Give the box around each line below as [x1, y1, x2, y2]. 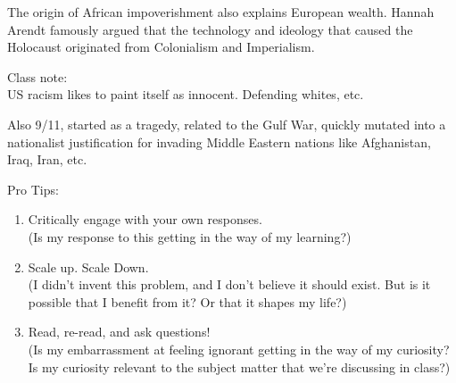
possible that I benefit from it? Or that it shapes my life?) [28, 292, 347, 311]
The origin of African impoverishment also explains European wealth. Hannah [7, 3, 435, 21]
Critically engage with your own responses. [28, 210, 262, 229]
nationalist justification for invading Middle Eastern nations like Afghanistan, [7, 132, 431, 151]
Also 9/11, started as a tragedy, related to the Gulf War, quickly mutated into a [7, 114, 446, 133]
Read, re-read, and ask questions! [28, 322, 211, 341]
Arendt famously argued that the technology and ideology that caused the [7, 20, 413, 38]
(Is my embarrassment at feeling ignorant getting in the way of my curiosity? [28, 339, 450, 358]
